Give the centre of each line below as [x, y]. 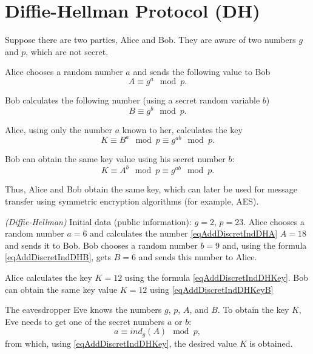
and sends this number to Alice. [198, 257]
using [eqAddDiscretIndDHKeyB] [212, 289]
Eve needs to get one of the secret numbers [85, 321]
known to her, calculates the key [182, 129]
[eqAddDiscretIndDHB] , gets [58, 257]
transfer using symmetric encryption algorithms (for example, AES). [132, 201]
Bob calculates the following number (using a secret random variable [133, 100]
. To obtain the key [253, 310]
